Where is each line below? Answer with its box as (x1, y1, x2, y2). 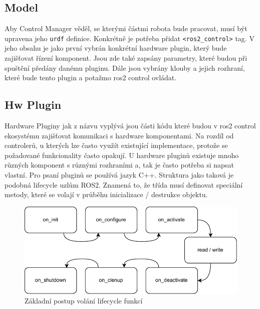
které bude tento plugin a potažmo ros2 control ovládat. (5, 72, 177, 83)
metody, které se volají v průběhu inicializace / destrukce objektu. (5, 189, 208, 200)
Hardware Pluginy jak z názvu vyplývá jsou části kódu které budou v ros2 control (5, 120, 256, 131)
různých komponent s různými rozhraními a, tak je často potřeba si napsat (5, 160, 234, 170)
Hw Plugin (5, 97, 62, 112)
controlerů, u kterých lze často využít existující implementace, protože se (5, 140, 228, 150)
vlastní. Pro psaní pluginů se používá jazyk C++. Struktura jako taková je (5, 170, 234, 180)
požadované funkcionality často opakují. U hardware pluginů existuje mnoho (5, 149, 239, 160)
